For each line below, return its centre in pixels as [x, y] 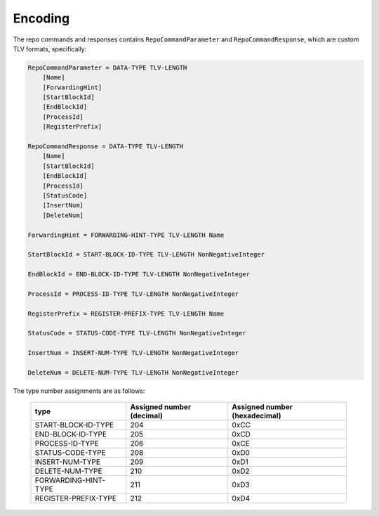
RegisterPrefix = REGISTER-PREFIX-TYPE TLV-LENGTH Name [126, 314]
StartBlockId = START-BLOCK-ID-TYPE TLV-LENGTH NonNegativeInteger [146, 254]
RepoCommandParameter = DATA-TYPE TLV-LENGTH [107, 67]
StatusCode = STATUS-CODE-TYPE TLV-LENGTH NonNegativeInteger [137, 333]
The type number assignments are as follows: [79, 391]
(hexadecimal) [257, 416]
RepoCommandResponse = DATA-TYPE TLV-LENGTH [106, 147]
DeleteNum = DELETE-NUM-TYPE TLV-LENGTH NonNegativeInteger [133, 373]
